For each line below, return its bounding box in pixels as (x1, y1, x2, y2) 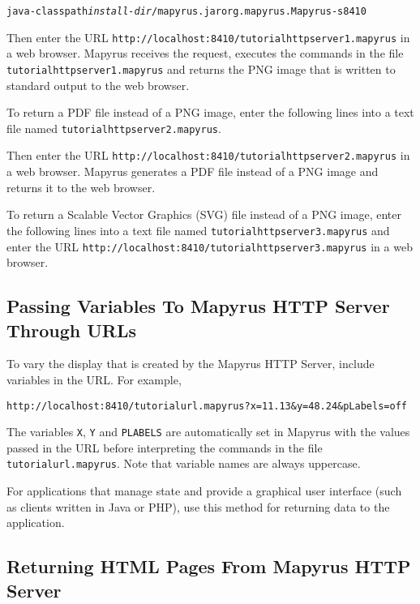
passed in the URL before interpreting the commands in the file (6, 439, 323, 456)
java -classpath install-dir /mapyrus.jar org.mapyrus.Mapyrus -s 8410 (6, 6, 366, 17)
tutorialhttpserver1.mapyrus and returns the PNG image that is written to (6, 60, 396, 77)
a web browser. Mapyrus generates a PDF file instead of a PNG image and (6, 163, 379, 180)
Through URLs (6, 317, 136, 342)
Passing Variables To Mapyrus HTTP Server (6, 293, 390, 319)
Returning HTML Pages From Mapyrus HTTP (6, 554, 411, 579)
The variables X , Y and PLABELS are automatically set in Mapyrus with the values (6, 423, 410, 440)
